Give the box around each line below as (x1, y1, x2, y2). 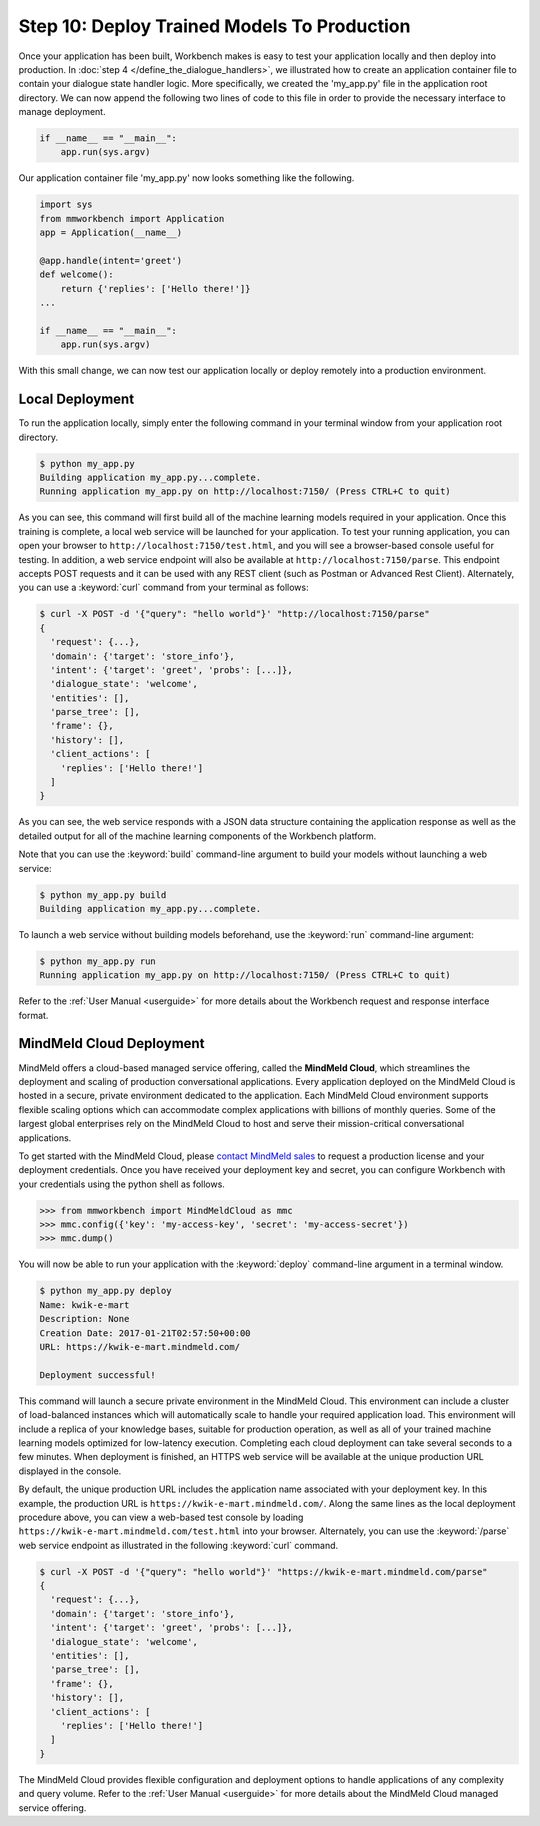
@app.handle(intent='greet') (39, 255, 183, 267)
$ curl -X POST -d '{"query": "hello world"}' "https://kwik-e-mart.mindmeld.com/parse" (39, 1566, 489, 1577)
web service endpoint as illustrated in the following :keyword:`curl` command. (18, 1539, 339, 1551)
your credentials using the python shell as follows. (18, 1178, 225, 1190)
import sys (39, 199, 93, 210)
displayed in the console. (18, 1465, 122, 1477)
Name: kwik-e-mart (39, 1299, 130, 1310)
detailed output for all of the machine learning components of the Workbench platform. (18, 830, 377, 842)
